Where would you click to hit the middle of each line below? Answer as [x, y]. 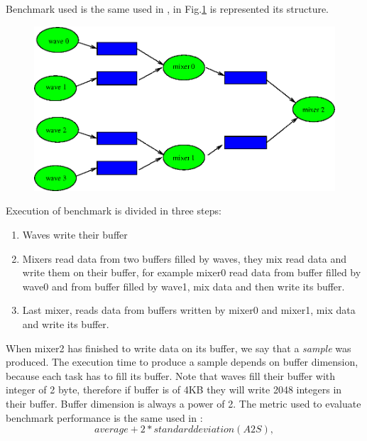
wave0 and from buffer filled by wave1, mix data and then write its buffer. [183, 286]
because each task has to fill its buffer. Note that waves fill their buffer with [171, 375]
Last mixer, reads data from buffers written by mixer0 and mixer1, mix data [189, 310]
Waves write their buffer [75, 234]
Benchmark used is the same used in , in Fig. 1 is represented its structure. [168, 9]
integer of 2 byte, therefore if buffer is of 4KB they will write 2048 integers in [174, 390]
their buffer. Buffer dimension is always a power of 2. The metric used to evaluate [183, 403]
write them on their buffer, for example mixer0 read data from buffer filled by [192, 272]
